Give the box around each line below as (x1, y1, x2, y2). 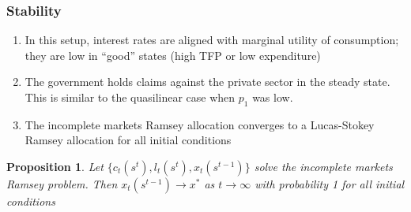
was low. (252, 89, 293, 105)
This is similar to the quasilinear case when (25, 89, 236, 105)
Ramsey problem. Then (6, 175, 118, 192)
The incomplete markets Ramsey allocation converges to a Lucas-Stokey (25, 116, 375, 132)
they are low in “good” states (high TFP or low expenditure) (25, 46, 321, 63)
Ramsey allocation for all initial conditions (25, 132, 232, 148)
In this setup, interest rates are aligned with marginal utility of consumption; (25, 32, 399, 48)
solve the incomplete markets (254, 158, 393, 174)
